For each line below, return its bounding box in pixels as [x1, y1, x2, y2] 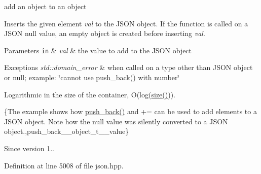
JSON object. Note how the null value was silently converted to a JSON [4, 116, 228, 126]
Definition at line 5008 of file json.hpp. [4, 160, 124, 170]
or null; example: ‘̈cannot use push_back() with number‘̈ [4, 72, 180, 83]
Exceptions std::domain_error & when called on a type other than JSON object [4, 62, 253, 73]
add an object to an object [4, 1, 87, 11]
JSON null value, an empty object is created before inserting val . [4, 28, 205, 39]
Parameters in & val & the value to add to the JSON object [4, 45, 192, 55]
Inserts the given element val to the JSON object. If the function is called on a [4, 18, 248, 28]
